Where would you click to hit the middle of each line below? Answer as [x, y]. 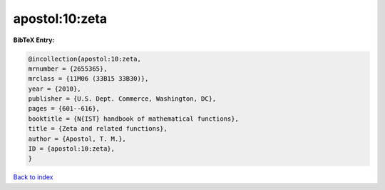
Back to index [33, 177]
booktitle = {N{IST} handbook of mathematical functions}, [133, 119]
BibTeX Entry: [34, 40]
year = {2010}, [55, 89]
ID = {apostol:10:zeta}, [72, 149]
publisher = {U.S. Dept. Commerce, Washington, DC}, [122, 99]
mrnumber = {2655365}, [68, 69]
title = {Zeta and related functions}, [98, 129]
